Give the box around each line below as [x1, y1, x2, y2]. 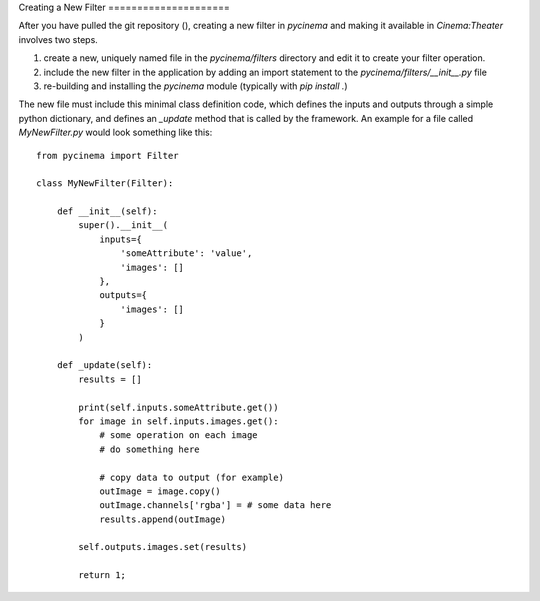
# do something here [99, 443, 200, 455]
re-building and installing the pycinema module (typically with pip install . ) [43, 80, 349, 92]
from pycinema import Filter [36, 150, 179, 161]
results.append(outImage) [99, 513, 227, 525]
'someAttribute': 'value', [120, 248, 253, 259]
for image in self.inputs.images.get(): [78, 415, 279, 427]
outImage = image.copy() [99, 485, 222, 497]
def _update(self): [56, 360, 153, 371]
